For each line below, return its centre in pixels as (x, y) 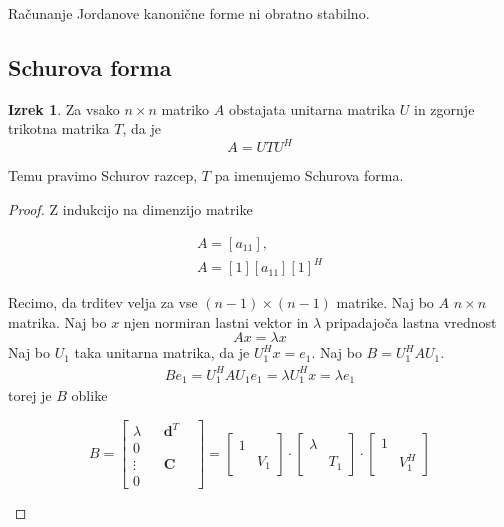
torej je (30, 395)
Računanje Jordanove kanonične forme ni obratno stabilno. (189, 13)
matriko (185, 108)
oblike (89, 395)
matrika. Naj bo (57, 321)
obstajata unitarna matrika (312, 108)
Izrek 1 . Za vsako (64, 108)
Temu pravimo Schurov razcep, (103, 175)
